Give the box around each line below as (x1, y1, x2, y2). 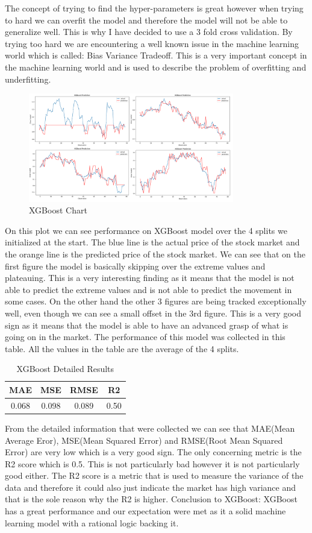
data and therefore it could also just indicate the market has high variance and (5, 481, 296, 493)
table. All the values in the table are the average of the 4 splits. (5, 342, 239, 355)
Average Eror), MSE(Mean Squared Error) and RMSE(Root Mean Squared (5, 434, 283, 446)
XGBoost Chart (29, 204, 87, 216)
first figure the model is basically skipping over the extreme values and (5, 259, 266, 272)
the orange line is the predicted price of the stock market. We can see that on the (5, 248, 305, 260)
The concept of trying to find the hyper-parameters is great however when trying (5, 2, 304, 14)
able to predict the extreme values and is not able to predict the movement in (5, 283, 292, 295)
